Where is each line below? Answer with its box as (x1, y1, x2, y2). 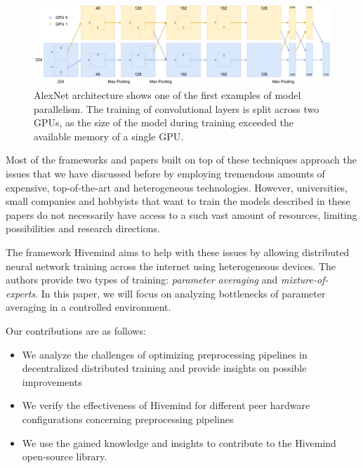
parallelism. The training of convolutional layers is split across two (34, 101, 319, 116)
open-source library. (22, 449, 107, 464)
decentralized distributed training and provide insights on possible (22, 361, 307, 375)
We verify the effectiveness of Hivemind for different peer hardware (22, 398, 310, 413)
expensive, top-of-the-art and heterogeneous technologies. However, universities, (6, 180, 348, 194)
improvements (22, 374, 82, 389)
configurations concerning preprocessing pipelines (22, 411, 234, 426)
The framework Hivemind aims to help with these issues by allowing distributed (6, 244, 350, 259)
